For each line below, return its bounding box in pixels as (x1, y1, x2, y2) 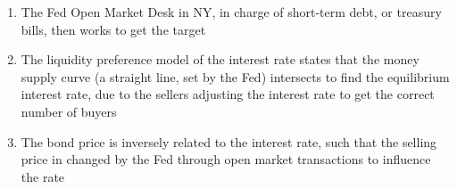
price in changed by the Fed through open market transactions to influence (21, 150, 431, 168)
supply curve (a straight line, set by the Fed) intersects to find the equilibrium (21, 67, 450, 86)
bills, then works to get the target (21, 20, 206, 38)
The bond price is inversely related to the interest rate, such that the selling (21, 132, 437, 151)
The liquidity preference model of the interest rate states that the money (21, 50, 420, 69)
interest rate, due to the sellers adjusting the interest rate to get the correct (21, 85, 435, 103)
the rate (21, 167, 65, 185)
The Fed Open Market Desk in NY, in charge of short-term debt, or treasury (21, 3, 442, 21)
